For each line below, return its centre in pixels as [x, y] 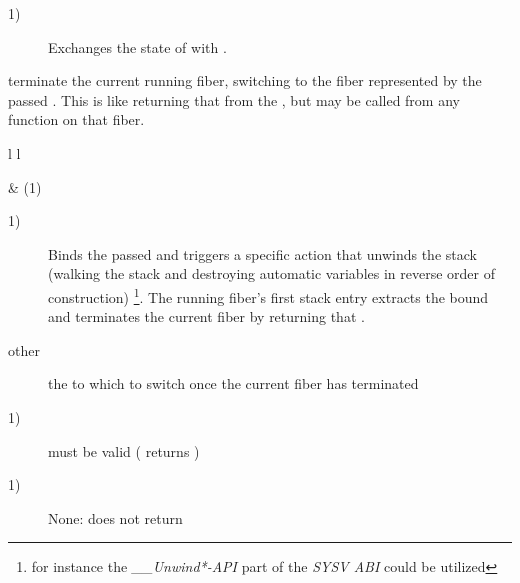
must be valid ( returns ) [124, 450]
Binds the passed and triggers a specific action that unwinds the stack [262, 253]
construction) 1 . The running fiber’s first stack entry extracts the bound [268, 295]
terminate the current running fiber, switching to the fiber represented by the [245, 80]
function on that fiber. [76, 119]
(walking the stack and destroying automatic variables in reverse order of [271, 273]
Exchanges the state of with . [137, 46]
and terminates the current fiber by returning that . [206, 316]
